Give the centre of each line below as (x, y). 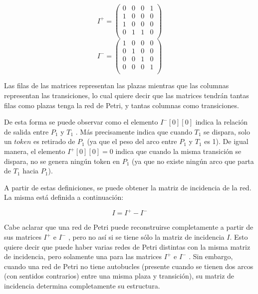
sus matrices (23, 237)
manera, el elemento (35, 151)
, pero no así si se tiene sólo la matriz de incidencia (146, 237)
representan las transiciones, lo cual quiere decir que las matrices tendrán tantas (127, 95)
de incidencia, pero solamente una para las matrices (83, 256)
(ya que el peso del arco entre (132, 141)
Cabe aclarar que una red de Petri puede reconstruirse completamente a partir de (129, 227)
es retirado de (54, 141)
